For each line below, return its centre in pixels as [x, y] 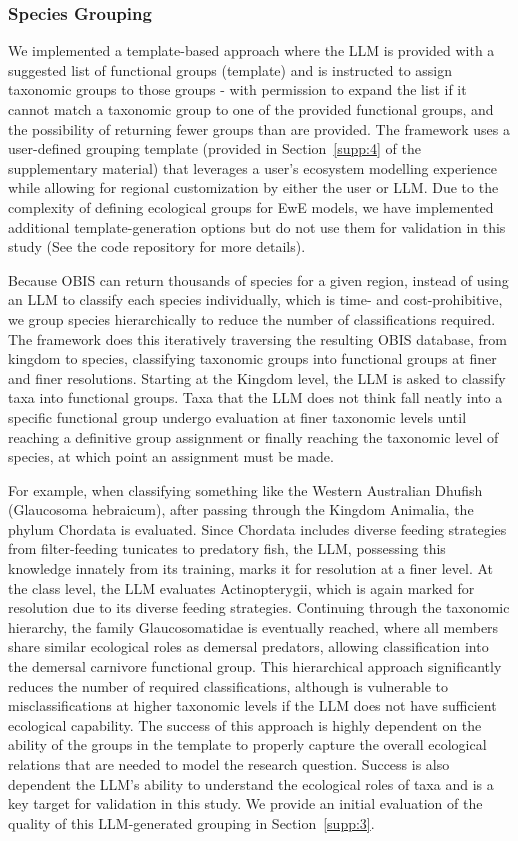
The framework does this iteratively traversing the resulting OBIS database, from [258, 338]
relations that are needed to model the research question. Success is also [229, 764]
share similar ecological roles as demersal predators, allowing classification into [248, 646]
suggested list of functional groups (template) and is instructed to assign [230, 69]
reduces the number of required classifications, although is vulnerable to [228, 685]
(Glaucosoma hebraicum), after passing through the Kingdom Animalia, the [241, 509]
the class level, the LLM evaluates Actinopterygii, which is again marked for [241, 587]
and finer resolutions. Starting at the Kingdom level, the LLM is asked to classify [257, 377]
